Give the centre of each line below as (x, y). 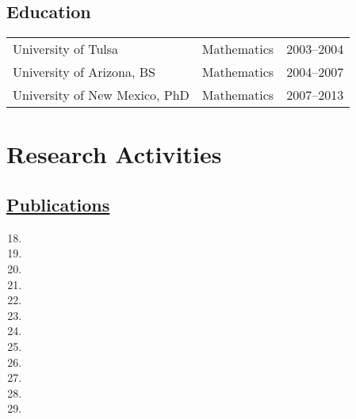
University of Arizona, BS (84, 72)
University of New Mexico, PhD (101, 95)
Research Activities (114, 154)
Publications (58, 204)
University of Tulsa (66, 49)
